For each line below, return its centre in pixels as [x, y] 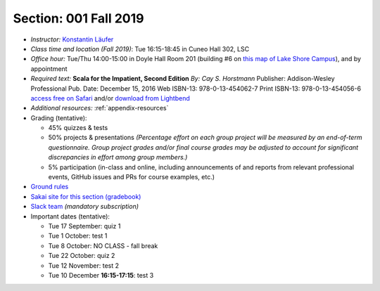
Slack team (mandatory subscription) [85, 207]
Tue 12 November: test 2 [84, 265]
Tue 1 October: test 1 [78, 236]
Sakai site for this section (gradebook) [86, 196]
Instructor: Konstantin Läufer [72, 39]
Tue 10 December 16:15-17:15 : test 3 [101, 275]
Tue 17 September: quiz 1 [84, 226]
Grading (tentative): [59, 118]
